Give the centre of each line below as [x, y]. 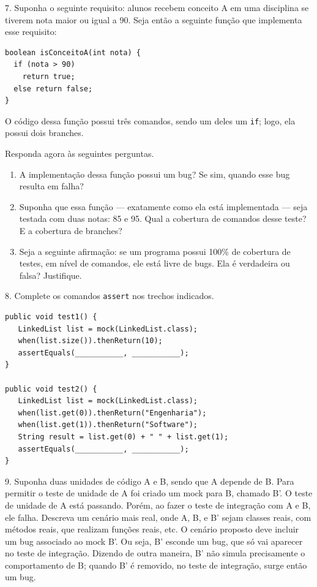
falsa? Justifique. [50, 275]
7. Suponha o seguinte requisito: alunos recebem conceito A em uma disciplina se [157, 7]
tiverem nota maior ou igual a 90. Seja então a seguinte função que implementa [154, 19]
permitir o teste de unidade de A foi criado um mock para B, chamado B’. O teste [159, 493]
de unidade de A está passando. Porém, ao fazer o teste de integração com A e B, [158, 505]
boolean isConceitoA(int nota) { [73, 52]
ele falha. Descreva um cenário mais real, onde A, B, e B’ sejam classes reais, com [158, 517]
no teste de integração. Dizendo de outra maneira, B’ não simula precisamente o [155, 553]
